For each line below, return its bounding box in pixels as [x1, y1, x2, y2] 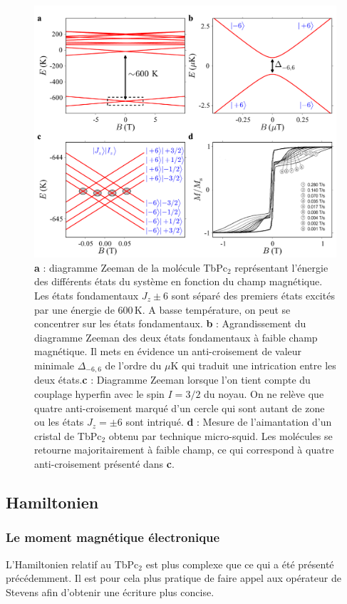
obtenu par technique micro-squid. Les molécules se [108, 428, 333, 443]
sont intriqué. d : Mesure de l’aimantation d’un [125, 414, 332, 429]
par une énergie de [34, 302, 115, 317]
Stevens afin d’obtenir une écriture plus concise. [6, 584, 214, 599]
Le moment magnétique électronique [6, 528, 220, 546]
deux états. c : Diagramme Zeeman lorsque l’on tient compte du [34, 372, 311, 387]
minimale [34, 357, 74, 372]
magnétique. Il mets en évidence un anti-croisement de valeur [34, 344, 302, 359]
